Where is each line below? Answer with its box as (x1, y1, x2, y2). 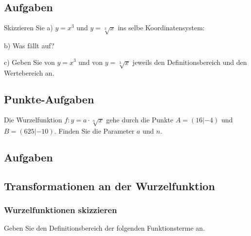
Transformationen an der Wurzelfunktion (4, 178, 215, 193)
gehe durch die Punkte (106, 115, 174, 125)
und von (78, 57, 103, 67)
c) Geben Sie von (4, 57, 55, 67)
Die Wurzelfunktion (4, 115, 62, 125)
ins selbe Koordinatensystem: (118, 22, 205, 33)
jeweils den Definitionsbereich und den (132, 57, 247, 67)
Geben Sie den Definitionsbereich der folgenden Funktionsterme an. (4, 223, 205, 233)
